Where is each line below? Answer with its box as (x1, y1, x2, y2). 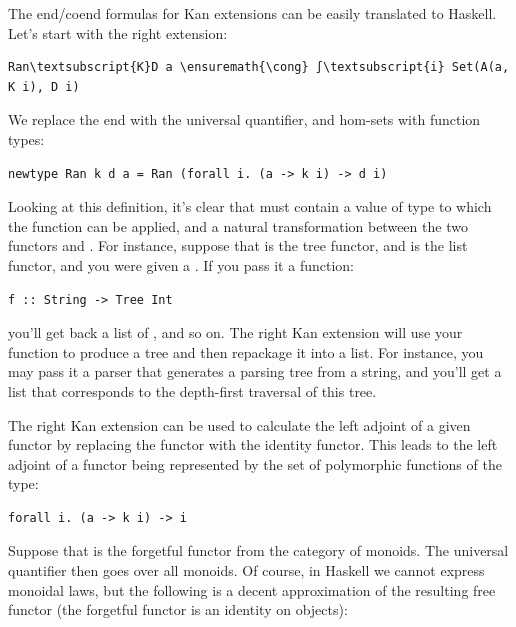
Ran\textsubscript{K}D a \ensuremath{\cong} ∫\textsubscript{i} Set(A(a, (8, 60, 510, 75)
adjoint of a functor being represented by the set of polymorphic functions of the (8, 453, 502, 474)
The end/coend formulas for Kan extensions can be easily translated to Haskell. (8, 3, 497, 23)
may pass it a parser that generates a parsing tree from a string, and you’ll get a (8, 361, 502, 382)
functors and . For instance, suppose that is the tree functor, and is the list (8, 235, 468, 256)
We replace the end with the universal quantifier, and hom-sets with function (8, 109, 481, 130)
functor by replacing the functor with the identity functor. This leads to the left (8, 434, 498, 455)
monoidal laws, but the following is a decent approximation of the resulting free (8, 579, 496, 600)
